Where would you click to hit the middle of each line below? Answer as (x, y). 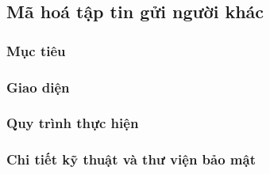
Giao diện (38, 87)
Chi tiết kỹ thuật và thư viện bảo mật (131, 159)
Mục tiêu (36, 50)
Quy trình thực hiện (73, 123)
